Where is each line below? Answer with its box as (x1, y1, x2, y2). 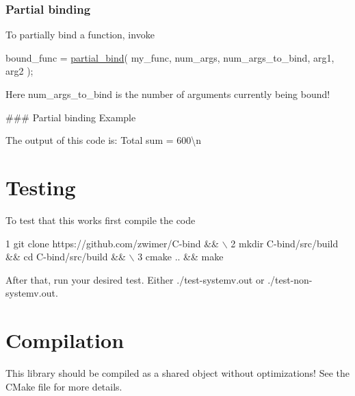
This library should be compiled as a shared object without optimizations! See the (5, 366, 350, 380)
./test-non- (267, 272, 313, 286)
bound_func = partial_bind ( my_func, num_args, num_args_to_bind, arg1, (5, 50, 334, 64)
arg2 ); (5, 64, 34, 78)
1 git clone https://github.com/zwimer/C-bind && (5, 236, 220, 250)
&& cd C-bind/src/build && (5, 249, 126, 264)
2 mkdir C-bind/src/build (231, 236, 339, 250)
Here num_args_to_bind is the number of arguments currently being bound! (5, 87, 330, 101)
